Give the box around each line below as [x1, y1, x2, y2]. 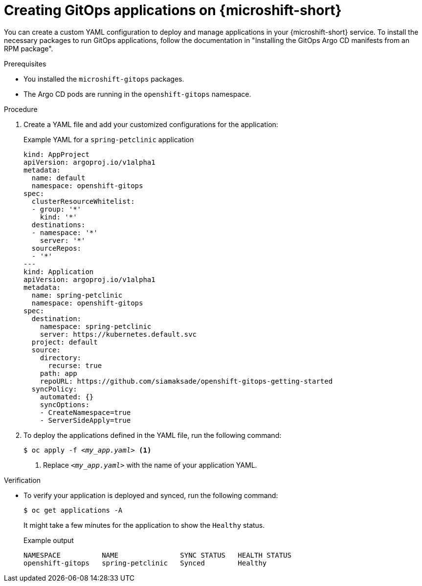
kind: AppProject [23, 150, 89, 158]
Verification [4, 476, 41, 484]
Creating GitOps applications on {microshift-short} [4, 2, 342, 19]
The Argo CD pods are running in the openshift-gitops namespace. [23, 89, 251, 98]
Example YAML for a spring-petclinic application [23, 135, 194, 144]
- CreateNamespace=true [40, 408, 131, 416]
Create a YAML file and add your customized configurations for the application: [23, 120, 278, 129]
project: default [31, 338, 98, 346]
